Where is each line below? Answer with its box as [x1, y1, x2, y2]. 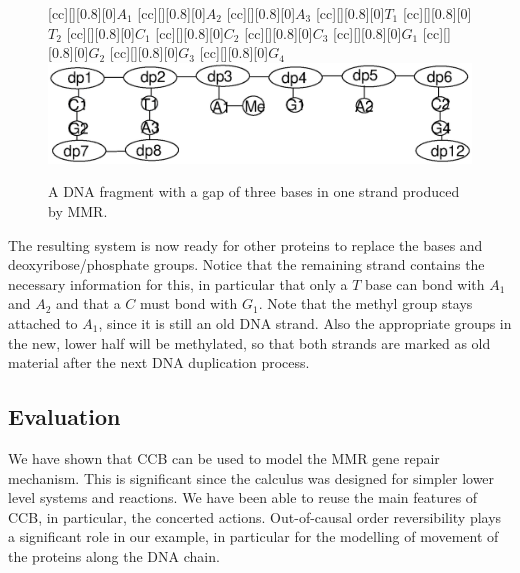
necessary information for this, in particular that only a [8, 273, 348, 294]
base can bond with [365, 273, 485, 294]
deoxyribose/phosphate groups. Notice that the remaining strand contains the [8, 254, 485, 275]
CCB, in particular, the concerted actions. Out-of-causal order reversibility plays [8, 506, 502, 527]
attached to [8, 312, 78, 333]
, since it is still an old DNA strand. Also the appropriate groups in [98, 312, 512, 333]
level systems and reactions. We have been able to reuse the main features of [8, 487, 478, 508]
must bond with [140, 293, 238, 314]
